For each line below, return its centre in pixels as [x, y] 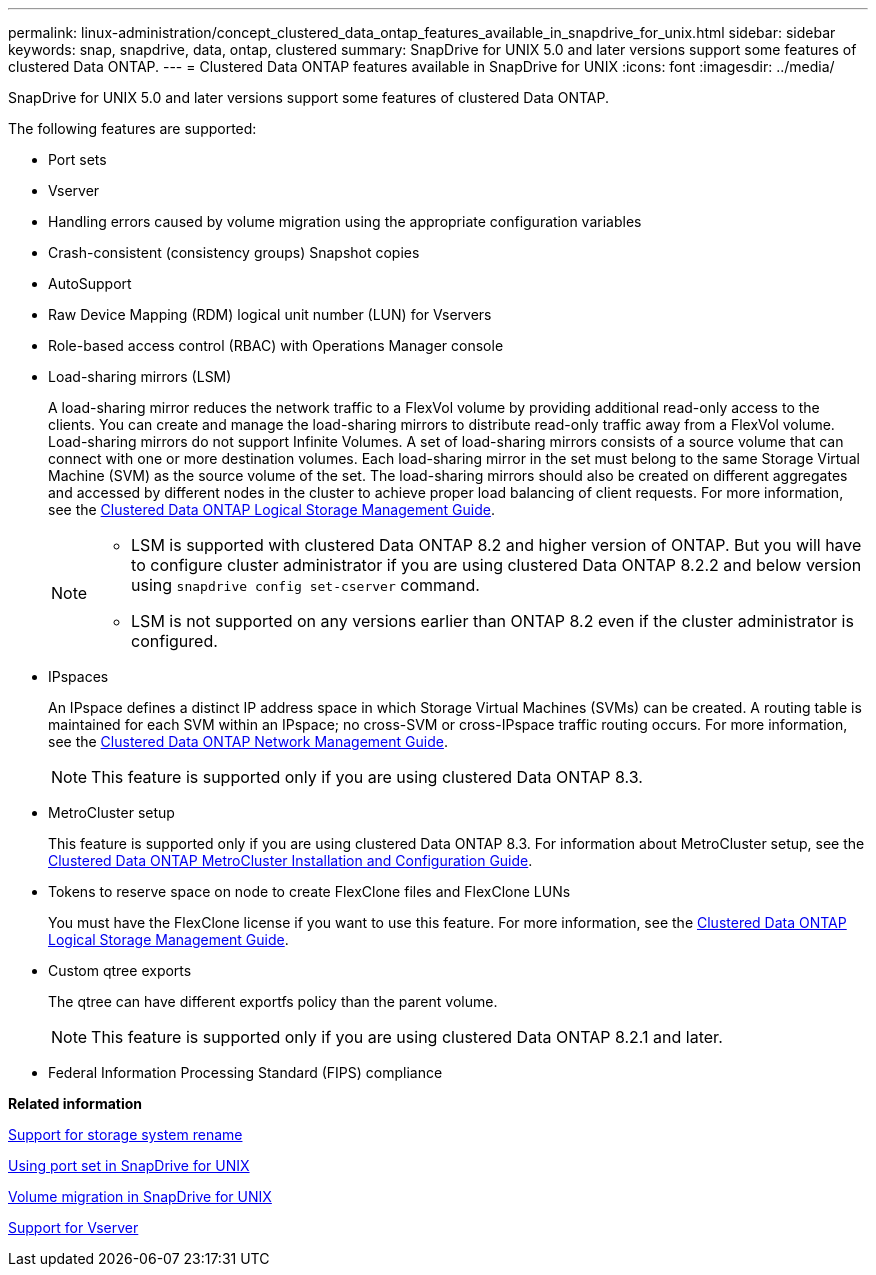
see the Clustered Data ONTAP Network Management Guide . [248, 741]
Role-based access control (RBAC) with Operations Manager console [276, 345]
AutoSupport [90, 283]
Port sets [77, 159]
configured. [174, 641]
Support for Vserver [73, 1227]
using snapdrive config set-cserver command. [305, 585]
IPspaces [78, 676]
